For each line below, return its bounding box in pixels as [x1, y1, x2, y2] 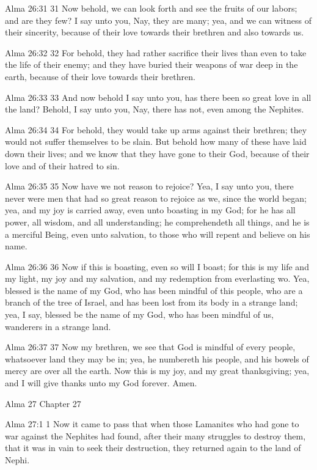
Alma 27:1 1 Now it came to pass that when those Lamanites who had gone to [5, 417, 299, 430]
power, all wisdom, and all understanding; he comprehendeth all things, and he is [5, 215, 310, 228]
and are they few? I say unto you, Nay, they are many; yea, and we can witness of [5, 13, 312, 26]
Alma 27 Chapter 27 [5, 397, 81, 409]
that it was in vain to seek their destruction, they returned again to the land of [5, 441, 301, 454]
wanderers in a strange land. [5, 320, 111, 332]
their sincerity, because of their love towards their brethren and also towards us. [5, 26, 304, 39]
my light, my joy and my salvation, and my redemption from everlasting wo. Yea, [5, 272, 310, 285]
